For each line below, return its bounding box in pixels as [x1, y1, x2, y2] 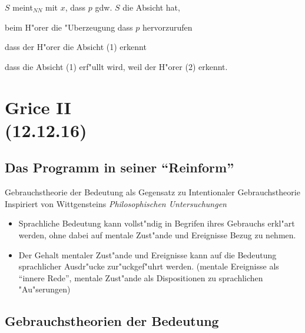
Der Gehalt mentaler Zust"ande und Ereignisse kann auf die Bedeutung [18, 248, 277, 261]
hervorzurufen [142, 21, 193, 33]
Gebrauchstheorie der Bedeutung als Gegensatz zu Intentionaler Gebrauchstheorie [5, 186, 300, 198]
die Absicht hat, [122, 1, 180, 13]
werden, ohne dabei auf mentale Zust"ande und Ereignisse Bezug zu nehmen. [18, 228, 296, 241]
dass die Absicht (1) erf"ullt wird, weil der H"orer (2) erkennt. [5, 60, 228, 72]
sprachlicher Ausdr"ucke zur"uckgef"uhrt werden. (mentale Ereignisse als [18, 260, 279, 272]
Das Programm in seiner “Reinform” [5, 158, 234, 177]
